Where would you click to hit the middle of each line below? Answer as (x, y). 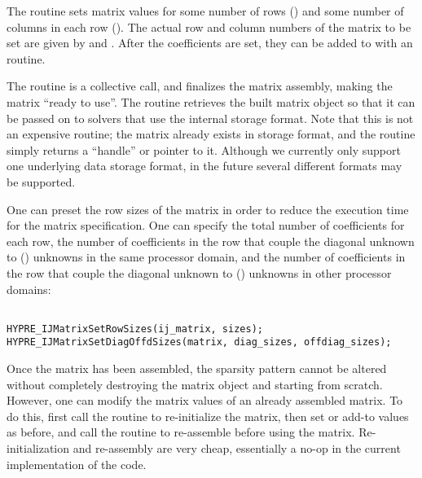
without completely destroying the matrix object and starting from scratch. (195, 384)
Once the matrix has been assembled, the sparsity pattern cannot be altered (197, 368)
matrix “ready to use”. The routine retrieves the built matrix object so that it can (211, 101)
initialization (38, 448)
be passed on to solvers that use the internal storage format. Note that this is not (210, 118)
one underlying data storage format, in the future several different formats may (204, 166)
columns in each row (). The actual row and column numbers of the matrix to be (209, 26)
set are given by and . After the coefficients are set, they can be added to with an (210, 43)
